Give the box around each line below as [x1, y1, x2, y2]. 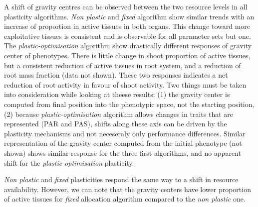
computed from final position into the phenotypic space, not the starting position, [4, 99, 255, 109]
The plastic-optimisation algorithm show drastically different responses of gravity [4, 40, 252, 51]
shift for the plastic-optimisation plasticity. [4, 157, 134, 168]
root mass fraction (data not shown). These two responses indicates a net [4, 70, 228, 80]
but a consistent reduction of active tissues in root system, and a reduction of [4, 60, 241, 70]
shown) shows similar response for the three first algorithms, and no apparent [4, 147, 241, 158]
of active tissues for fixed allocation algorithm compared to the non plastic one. [4, 194, 246, 204]
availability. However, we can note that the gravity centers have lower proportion [4, 184, 251, 194]
